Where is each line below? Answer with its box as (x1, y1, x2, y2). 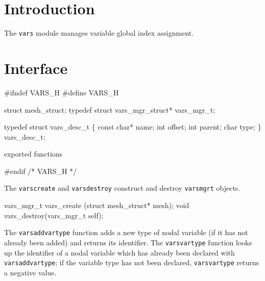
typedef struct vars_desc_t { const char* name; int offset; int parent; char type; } (4, 121, 261, 132)
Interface (4, 57, 68, 78)
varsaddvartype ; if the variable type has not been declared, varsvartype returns (4, 257, 259, 268)
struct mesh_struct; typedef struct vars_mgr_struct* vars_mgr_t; (4, 104, 215, 115)
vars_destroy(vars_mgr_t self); (4, 210, 104, 220)
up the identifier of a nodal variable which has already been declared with (4, 247, 235, 258)
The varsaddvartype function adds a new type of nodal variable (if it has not (4, 227, 248, 238)
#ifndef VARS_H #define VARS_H (4, 87, 119, 97)
